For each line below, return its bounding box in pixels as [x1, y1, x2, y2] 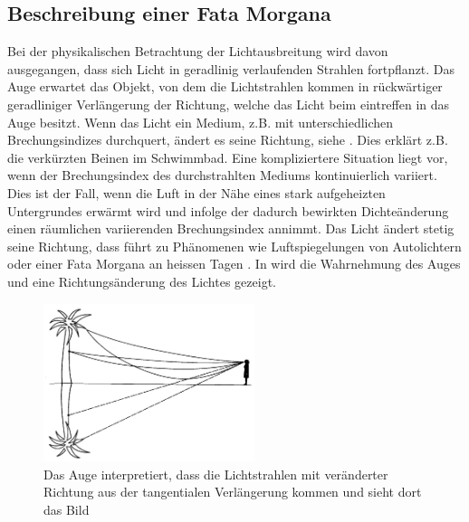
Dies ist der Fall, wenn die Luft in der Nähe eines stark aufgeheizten [7, 183, 386, 202]
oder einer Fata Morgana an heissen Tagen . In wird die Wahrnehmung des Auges [7, 254, 461, 273]
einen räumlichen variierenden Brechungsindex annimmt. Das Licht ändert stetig [7, 219, 455, 238]
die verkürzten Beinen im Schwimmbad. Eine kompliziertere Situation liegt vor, [7, 147, 448, 166]
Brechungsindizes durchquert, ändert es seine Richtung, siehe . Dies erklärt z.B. [7, 130, 448, 149]
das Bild [43, 499, 90, 518]
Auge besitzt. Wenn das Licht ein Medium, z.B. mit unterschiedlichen [7, 112, 394, 131]
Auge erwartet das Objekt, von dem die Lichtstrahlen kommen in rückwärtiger [7, 77, 443, 96]
